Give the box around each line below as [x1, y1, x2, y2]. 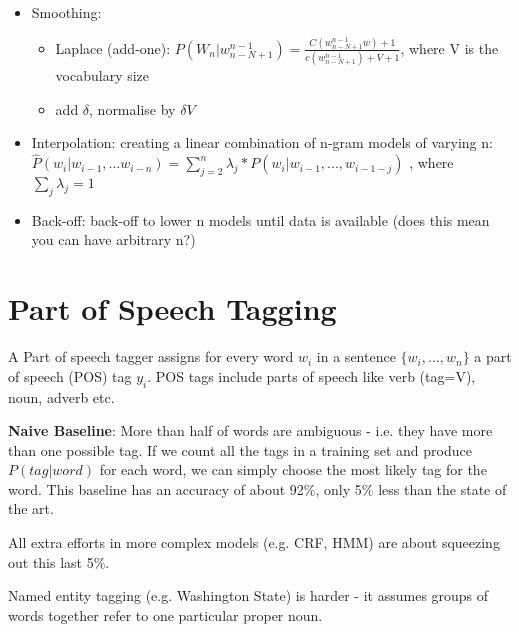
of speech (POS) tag [8, 365, 132, 386]
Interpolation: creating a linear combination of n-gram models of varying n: [31, 132, 493, 153]
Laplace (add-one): [55, 37, 171, 58]
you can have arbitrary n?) [31, 229, 196, 250]
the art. [8, 498, 54, 519]
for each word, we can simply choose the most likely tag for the [99, 459, 487, 480]
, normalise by [89, 98, 176, 119]
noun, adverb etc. [8, 386, 115, 407]
